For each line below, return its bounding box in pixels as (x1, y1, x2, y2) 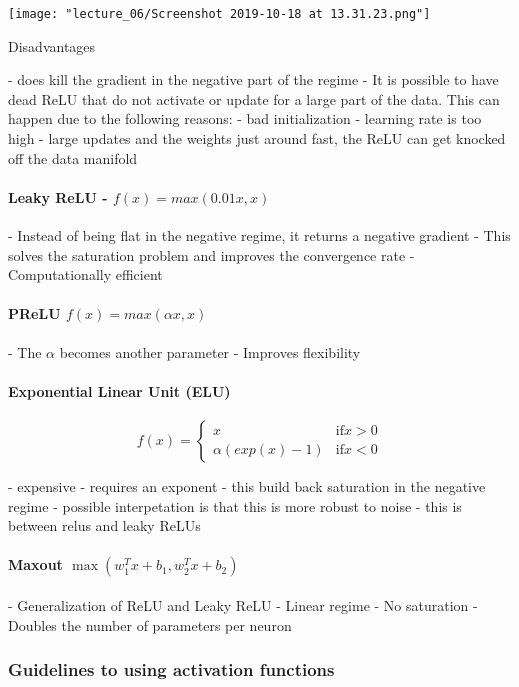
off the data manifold (8, 147, 138, 168)
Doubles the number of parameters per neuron (8, 614, 292, 635)
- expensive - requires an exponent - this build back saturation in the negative (8, 475, 486, 496)
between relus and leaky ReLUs (8, 515, 201, 536)
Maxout (8, 554, 63, 575)
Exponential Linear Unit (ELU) (8, 380, 231, 401)
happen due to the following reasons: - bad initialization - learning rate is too (8, 108, 482, 129)
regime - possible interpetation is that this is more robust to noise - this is (8, 495, 462, 516)
